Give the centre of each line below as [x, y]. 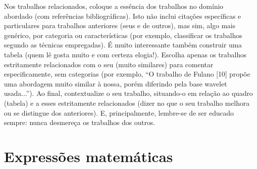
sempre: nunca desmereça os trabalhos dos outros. [80, 122]
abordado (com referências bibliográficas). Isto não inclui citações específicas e [123, 16]
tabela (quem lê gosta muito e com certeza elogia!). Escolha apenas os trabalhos [125, 54]
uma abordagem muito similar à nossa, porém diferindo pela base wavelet [116, 83]
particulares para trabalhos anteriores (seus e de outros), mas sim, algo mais [120, 25]
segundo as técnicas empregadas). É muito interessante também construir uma [123, 45]
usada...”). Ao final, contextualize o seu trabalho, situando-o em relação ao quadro [128, 93]
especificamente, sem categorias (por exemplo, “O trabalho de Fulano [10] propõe [127, 74]
